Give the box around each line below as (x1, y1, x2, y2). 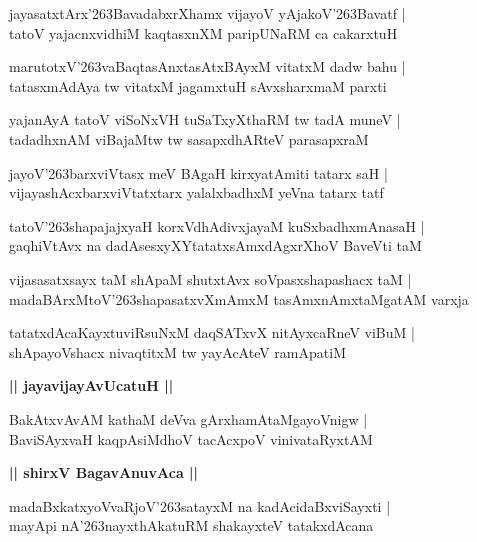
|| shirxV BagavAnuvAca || (9, 462, 199, 483)
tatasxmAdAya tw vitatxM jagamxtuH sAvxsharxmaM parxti (9, 75, 387, 96)
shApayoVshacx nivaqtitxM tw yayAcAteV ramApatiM (9, 341, 346, 362)
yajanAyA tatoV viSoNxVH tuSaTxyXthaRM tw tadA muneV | (9, 109, 401, 130)
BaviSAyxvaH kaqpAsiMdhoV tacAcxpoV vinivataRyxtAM (9, 428, 373, 449)
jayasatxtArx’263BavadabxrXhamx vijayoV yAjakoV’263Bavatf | (9, 3, 406, 23)
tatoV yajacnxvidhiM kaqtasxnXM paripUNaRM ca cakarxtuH (9, 22, 398, 43)
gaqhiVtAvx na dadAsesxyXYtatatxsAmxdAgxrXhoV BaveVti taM (9, 235, 422, 256)
